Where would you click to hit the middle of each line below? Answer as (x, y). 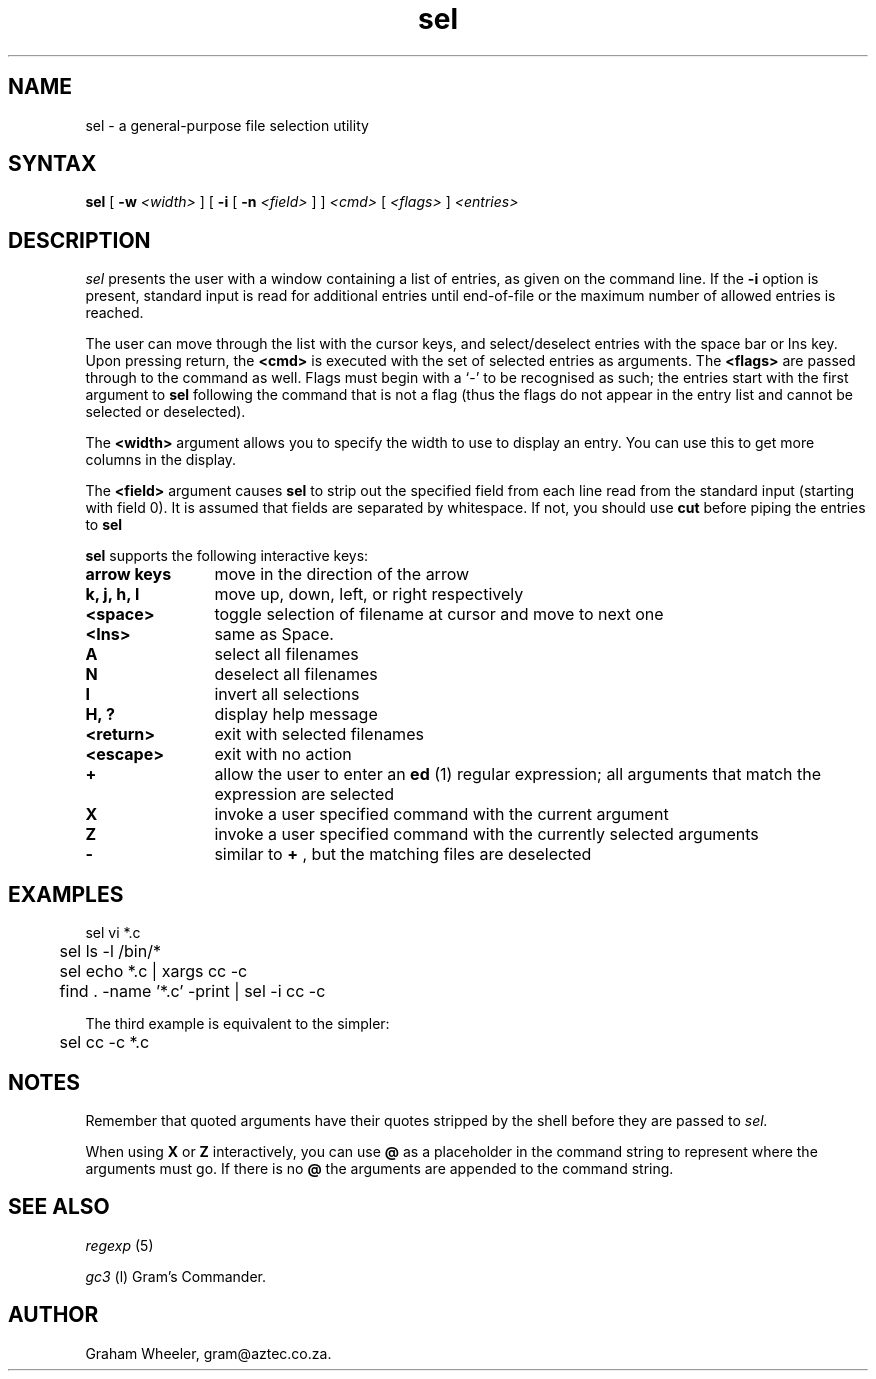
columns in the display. (161, 460)
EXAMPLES (66, 894)
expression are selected (304, 794)
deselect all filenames (296, 674)
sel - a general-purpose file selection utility (227, 125)
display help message (296, 714)
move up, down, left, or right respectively (369, 594)
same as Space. (274, 634)
